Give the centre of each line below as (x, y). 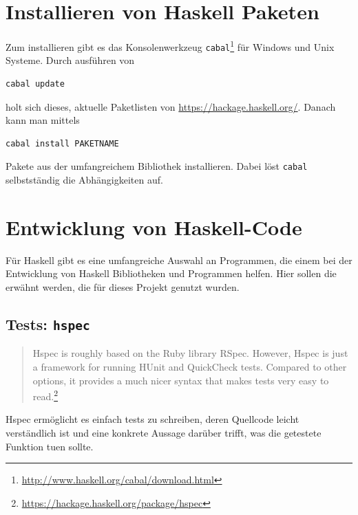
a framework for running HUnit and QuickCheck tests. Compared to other (190, 366)
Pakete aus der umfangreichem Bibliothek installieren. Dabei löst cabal (157, 166)
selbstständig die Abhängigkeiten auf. (84, 180)
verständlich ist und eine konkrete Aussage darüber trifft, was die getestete (164, 432)
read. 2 (45, 395)
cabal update (35, 84)
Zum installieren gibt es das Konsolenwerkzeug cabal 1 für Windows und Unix (170, 46)
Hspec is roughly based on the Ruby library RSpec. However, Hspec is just (190, 353)
